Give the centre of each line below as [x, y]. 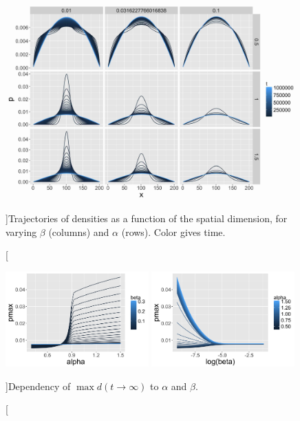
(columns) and [79, 231]
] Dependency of [38, 386]
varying [21, 231]
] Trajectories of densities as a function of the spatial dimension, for [147, 218]
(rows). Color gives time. [173, 231]
